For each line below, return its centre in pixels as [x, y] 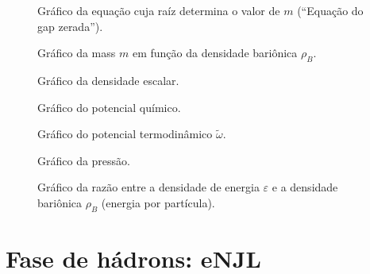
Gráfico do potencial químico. [109, 107]
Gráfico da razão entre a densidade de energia [148, 187]
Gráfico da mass [77, 53]
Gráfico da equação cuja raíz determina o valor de [159, 10]
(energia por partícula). [158, 202]
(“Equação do [330, 10]
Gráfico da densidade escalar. [108, 80]
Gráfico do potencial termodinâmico [125, 134]
